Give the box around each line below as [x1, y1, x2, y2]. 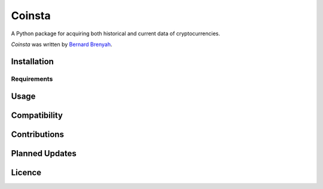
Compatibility [11, 111, 63, 121]
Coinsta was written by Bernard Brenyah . [11, 41, 112, 48]
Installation [11, 56, 54, 66]
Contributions [11, 129, 64, 140]
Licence [11, 167, 42, 178]
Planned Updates [11, 148, 77, 158]
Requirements [11, 75, 53, 83]
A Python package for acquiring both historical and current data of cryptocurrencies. [11, 30, 221, 37]
